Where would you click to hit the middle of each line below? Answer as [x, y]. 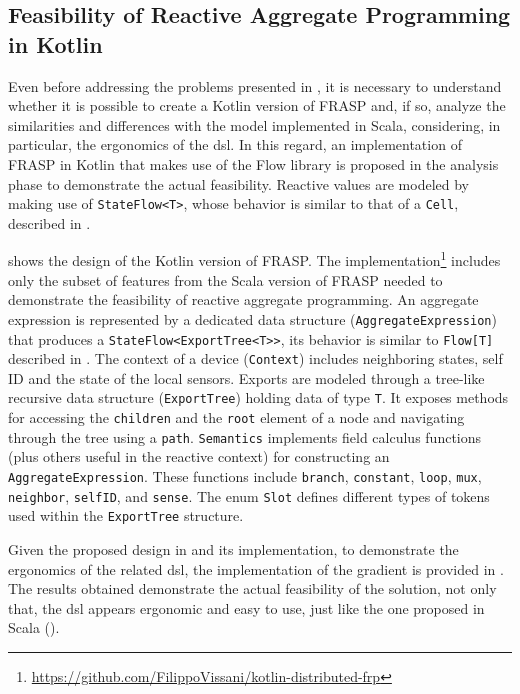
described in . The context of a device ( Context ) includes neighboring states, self [255, 358]
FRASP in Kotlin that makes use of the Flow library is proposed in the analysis [253, 163]
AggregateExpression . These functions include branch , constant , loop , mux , [245, 475]
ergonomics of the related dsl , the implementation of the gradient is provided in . [256, 568]
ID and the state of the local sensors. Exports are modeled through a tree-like [246, 377]
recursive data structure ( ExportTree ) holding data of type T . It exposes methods [258, 397]
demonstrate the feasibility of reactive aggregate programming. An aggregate [243, 299]
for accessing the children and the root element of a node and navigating [236, 417]
